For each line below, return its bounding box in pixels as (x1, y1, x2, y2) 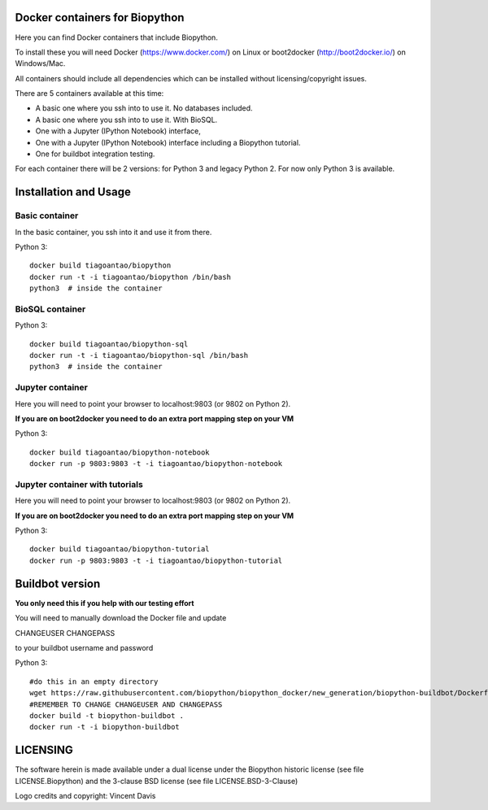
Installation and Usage (15, 185, 132, 199)
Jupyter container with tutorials (15, 478, 144, 490)
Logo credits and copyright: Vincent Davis (15, 790, 156, 800)
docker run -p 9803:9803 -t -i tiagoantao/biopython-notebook (29, 459, 283, 468)
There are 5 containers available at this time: (15, 89, 164, 98)
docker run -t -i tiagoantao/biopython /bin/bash (29, 272, 232, 281)
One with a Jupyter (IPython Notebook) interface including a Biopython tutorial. (35, 137, 301, 147)
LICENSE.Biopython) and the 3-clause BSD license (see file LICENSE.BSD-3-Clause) (15, 776, 298, 786)
